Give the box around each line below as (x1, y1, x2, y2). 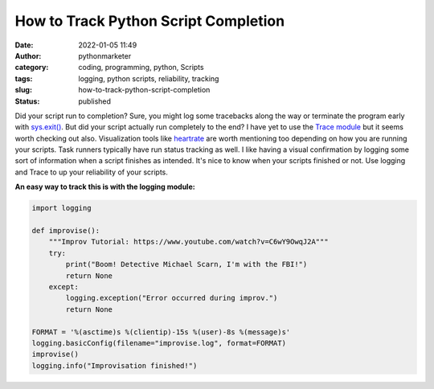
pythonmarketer (78, 51, 132, 60)
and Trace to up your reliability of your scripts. (14, 167, 169, 177)
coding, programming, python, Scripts (78, 63, 204, 72)
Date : (14, 40, 34, 50)
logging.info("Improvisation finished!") (31, 361, 198, 370)
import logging (31, 203, 92, 213)
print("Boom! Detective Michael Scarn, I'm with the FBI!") (65, 260, 308, 269)
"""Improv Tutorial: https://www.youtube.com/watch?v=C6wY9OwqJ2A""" (48, 237, 329, 247)
